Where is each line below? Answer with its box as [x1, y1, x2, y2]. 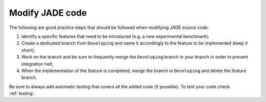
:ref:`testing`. [9, 91, 35, 97]
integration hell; [21, 61, 54, 67]
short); [21, 47, 35, 53]
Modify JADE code [9, 7, 87, 18]
